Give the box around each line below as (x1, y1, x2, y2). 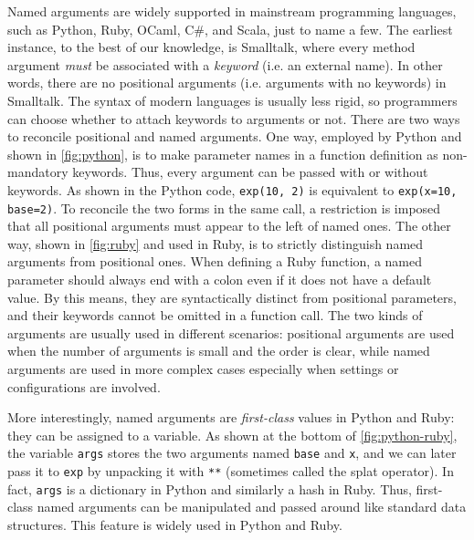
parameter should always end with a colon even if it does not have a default (7, 270, 432, 289)
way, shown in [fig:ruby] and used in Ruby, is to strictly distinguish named (7, 234, 424, 253)
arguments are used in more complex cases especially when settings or (7, 359, 399, 378)
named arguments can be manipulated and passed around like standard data (37, 497, 467, 516)
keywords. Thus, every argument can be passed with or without (72, 162, 428, 182)
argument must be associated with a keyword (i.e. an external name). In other (7, 55, 443, 74)
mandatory (7, 162, 68, 182)
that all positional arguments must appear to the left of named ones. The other (7, 216, 451, 235)
